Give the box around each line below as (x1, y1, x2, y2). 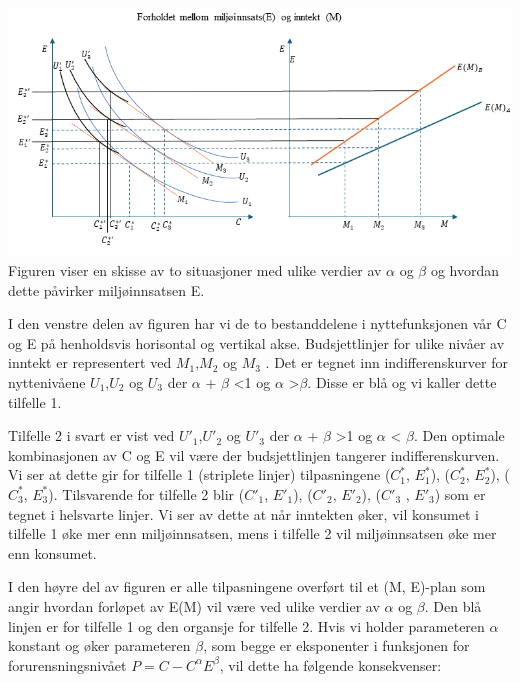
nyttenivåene (8, 371, 86, 392)
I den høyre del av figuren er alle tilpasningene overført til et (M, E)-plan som (8, 576, 486, 597)
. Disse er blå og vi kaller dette (307, 371, 497, 392)
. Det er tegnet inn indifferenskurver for (265, 352, 508, 373)
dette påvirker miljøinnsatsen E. (8, 279, 205, 300)
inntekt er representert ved (8, 352, 172, 373)
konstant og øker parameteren (8, 635, 191, 656)
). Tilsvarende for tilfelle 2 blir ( (48, 483, 245, 504)
